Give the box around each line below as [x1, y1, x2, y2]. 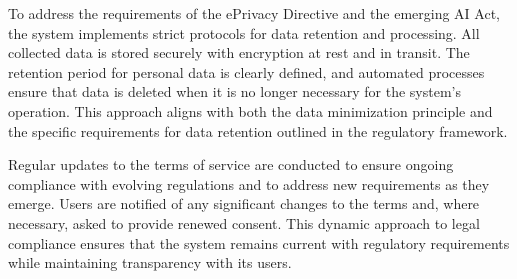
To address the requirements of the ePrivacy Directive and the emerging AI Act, [8, 3, 500, 23]
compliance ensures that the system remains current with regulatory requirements [8, 232, 510, 253]
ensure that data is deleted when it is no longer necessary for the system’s [8, 81, 461, 102]
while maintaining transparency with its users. [8, 252, 292, 273]
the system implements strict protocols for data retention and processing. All [8, 22, 480, 43]
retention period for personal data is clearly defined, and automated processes [8, 61, 485, 82]
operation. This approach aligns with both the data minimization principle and [8, 100, 493, 121]
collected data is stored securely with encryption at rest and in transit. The [8, 42, 470, 63]
